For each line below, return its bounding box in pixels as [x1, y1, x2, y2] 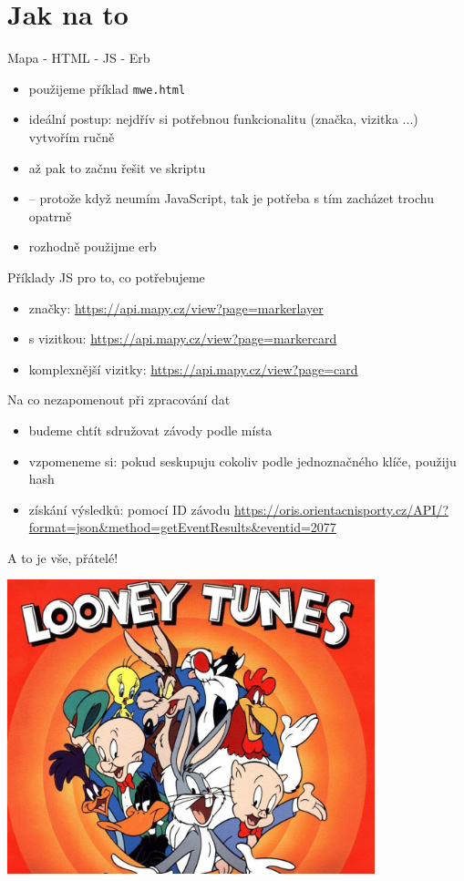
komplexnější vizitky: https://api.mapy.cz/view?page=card [28, 359, 358, 378]
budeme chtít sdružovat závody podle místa [28, 420, 273, 439]
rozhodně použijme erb [28, 237, 157, 256]
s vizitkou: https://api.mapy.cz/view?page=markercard [28, 329, 337, 348]
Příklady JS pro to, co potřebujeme [7, 267, 205, 286]
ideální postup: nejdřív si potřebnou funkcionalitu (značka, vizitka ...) [28, 109, 418, 128]
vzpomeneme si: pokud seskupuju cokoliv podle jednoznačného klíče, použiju [28, 451, 457, 470]
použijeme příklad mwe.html [28, 78, 186, 97]
